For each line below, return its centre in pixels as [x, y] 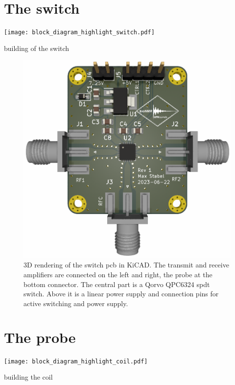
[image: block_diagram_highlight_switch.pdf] [79, 33]
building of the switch [37, 48]
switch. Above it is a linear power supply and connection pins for [121, 294]
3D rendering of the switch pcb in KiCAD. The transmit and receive [126, 265]
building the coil [28, 377]
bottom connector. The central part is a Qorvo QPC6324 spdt [117, 284]
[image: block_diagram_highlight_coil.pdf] [76, 361]
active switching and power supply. [76, 303]
